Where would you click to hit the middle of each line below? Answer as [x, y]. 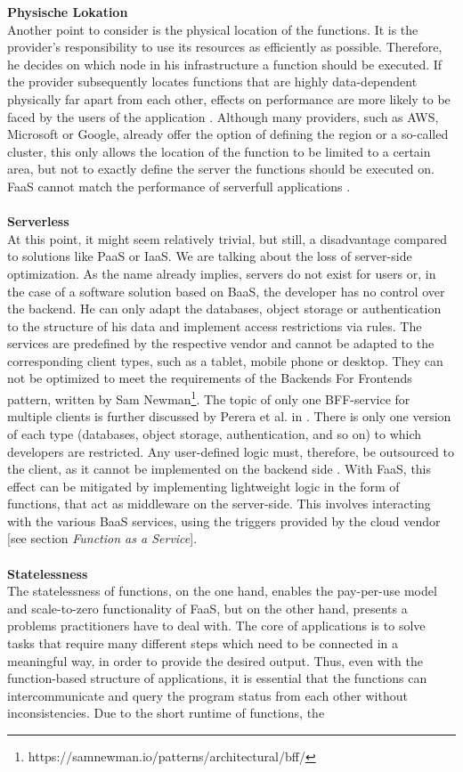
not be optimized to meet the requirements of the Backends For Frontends [210, 378]
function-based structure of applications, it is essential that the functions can [217, 678]
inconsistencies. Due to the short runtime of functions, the [166, 713]
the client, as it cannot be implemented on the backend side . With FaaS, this [219, 469]
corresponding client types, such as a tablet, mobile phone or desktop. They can [225, 360]
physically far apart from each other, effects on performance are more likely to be [229, 98]
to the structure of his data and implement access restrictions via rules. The [215, 325]
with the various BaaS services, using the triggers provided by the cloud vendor [224, 520]
